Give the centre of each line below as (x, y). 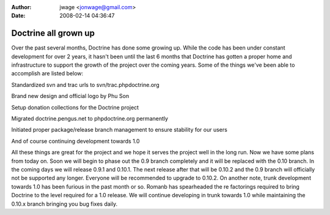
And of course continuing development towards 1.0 (75, 141)
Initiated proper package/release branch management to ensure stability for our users (119, 130)
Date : (18, 16)
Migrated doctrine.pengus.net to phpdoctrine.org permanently (90, 119)
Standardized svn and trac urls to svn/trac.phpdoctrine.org (85, 85)
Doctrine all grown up (53, 33)
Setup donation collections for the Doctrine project (75, 107)
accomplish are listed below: (47, 74)
